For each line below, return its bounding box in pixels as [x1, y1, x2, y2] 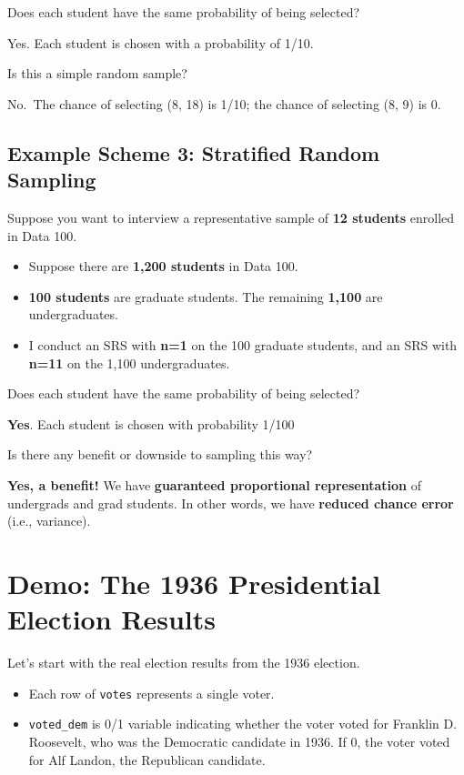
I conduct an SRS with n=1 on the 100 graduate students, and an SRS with [28, 335, 458, 354]
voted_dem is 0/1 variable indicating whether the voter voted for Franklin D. [28, 714, 458, 733]
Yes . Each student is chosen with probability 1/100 [7, 414, 295, 433]
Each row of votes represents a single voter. [28, 683, 275, 702]
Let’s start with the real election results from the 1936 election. [7, 653, 360, 671]
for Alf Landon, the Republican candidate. [28, 750, 266, 769]
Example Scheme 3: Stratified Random [7, 138, 380, 166]
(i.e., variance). [7, 511, 91, 530]
